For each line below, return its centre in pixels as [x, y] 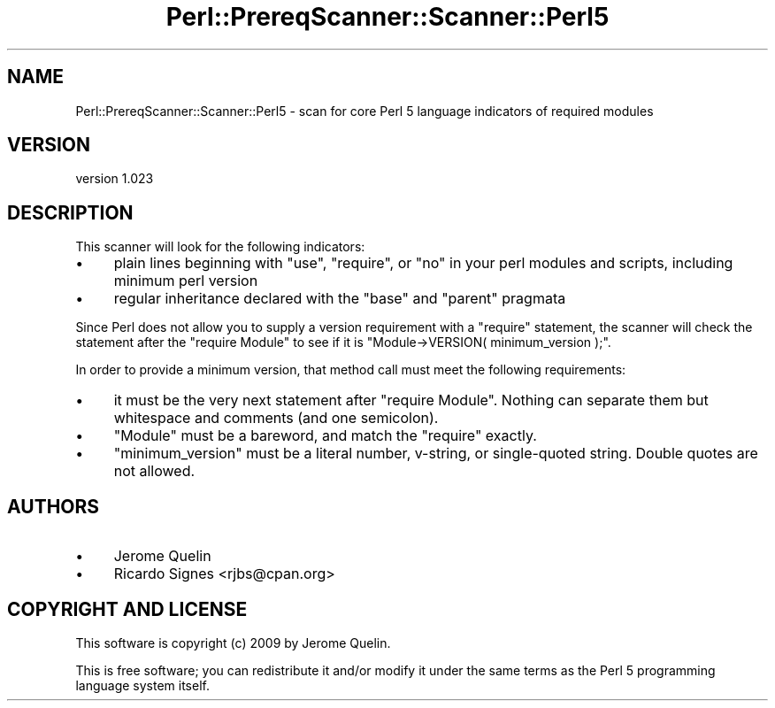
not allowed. [154, 471]
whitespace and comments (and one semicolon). [276, 418]
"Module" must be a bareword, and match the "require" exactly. [325, 436]
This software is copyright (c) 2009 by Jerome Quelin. [233, 643]
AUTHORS [54, 506]
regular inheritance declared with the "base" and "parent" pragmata [340, 299]
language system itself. [142, 685]
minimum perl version [186, 281]
